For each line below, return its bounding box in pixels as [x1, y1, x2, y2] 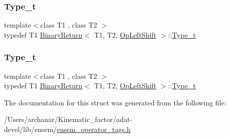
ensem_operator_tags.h [57, 124, 131, 134]
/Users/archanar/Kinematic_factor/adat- [4, 114, 133, 124]
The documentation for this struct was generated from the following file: [4, 97, 226, 107]
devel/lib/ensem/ [4, 124, 57, 134]
